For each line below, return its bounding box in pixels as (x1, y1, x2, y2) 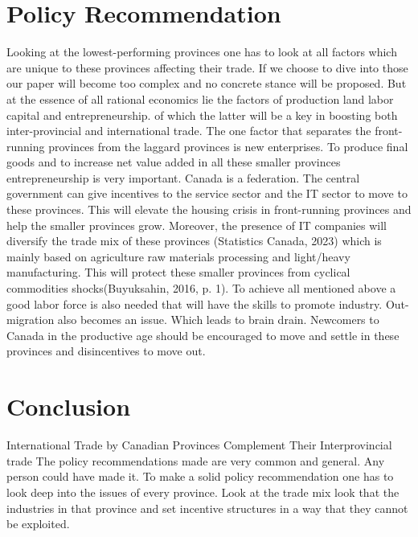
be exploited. (6, 515, 70, 532)
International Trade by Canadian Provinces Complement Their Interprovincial (6, 437, 392, 453)
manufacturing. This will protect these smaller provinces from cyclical (6, 264, 350, 281)
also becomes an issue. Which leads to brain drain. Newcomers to (57, 311, 379, 328)
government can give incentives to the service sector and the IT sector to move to (6, 185, 408, 202)
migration (6, 311, 55, 328)
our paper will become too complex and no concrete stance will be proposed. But (6, 75, 407, 92)
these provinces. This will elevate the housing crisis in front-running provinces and (6, 201, 412, 218)
